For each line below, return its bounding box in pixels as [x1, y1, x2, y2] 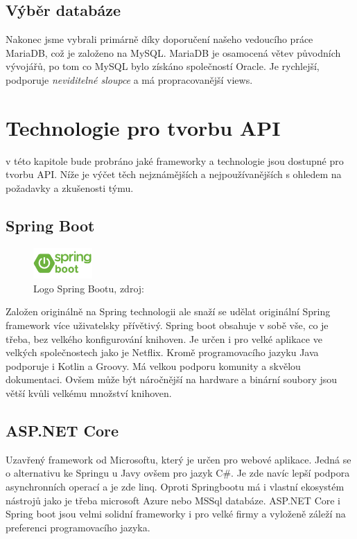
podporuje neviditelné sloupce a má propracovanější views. [6, 72, 253, 87]
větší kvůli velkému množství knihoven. [6, 385, 172, 400]
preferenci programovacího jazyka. [6, 520, 150, 534]
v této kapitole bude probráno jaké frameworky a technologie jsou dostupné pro [6, 153, 344, 168]
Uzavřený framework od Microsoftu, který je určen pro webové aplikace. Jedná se [6, 452, 351, 466]
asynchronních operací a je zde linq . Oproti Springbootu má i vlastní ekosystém [6, 479, 345, 493]
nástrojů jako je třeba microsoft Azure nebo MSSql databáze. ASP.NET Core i [6, 493, 340, 507]
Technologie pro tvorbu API [6, 113, 281, 141]
